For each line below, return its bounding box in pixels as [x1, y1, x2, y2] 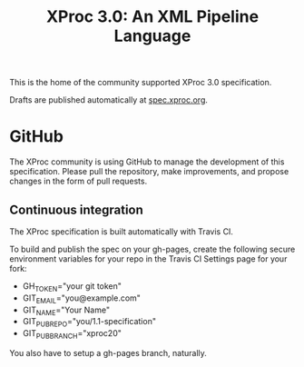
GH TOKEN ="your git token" [22, 280, 123, 293]
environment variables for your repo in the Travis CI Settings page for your [9, 253, 288, 264]
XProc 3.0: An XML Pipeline [45, 6, 260, 27]
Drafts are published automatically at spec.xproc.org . [9, 94, 209, 105]
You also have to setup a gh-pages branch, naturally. [9, 347, 207, 358]
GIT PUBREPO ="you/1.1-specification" [22, 316, 157, 329]
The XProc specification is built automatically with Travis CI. [9, 225, 234, 237]
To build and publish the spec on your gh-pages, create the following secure [9, 243, 296, 254]
